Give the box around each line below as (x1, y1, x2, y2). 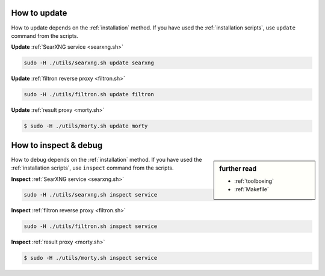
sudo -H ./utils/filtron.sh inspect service (23, 223, 158, 230)
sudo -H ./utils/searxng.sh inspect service (23, 191, 158, 198)
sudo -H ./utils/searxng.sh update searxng (23, 60, 155, 66)
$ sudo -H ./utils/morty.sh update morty (23, 123, 148, 129)
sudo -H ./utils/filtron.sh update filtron (23, 91, 155, 98)
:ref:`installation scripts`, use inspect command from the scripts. (11, 164, 174, 171)
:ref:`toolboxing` (234, 177, 274, 185)
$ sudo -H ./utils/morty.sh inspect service (23, 254, 158, 262)
